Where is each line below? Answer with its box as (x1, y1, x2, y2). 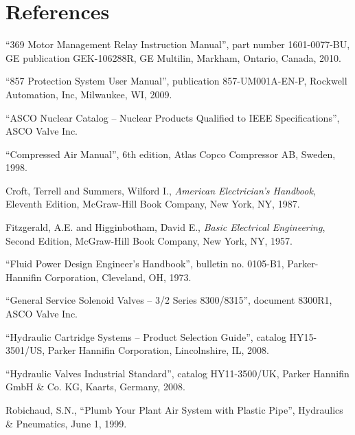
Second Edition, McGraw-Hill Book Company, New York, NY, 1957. (5, 233, 293, 247)
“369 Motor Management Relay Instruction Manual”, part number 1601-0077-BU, (5, 37, 350, 52)
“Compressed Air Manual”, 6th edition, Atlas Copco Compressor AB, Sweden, (5, 146, 336, 161)
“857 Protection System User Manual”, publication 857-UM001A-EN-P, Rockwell (5, 74, 347, 88)
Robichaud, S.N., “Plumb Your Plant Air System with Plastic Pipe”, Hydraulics (5, 403, 343, 416)
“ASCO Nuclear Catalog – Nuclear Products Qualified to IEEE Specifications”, (5, 110, 340, 124)
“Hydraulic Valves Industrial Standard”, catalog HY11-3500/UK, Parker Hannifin (5, 366, 350, 380)
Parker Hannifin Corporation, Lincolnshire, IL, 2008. (47, 343, 269, 357)
